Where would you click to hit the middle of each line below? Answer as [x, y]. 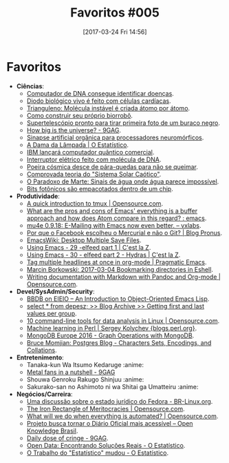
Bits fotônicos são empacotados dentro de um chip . [100, 188]
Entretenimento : [40, 357]
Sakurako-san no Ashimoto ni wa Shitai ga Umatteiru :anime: [112, 386]
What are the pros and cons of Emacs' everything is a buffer [112, 210]
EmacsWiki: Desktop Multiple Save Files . [84, 240]
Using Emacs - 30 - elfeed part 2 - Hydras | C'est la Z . [103, 255]
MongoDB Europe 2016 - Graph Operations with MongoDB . [110, 335]
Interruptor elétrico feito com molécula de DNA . [94, 159]
